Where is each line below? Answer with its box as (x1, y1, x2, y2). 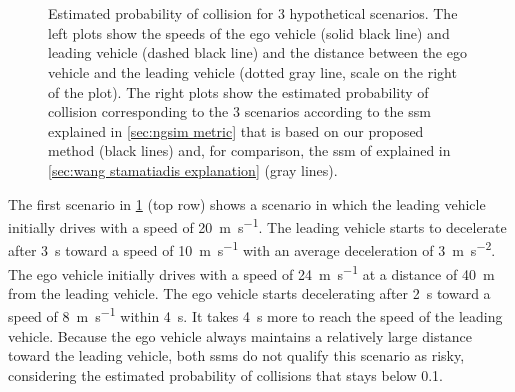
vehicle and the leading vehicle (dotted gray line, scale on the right (48, 61, 457, 82)
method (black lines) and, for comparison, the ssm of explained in (48, 140, 451, 161)
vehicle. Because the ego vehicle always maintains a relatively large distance (8, 325, 473, 346)
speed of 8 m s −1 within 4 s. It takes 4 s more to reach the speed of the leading (8, 303, 503, 327)
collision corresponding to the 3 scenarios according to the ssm (48, 101, 431, 122)
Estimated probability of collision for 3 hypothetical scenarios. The (48, 3, 458, 24)
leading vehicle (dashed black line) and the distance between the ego (48, 42, 467, 63)
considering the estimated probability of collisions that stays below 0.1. (8, 364, 443, 385)
